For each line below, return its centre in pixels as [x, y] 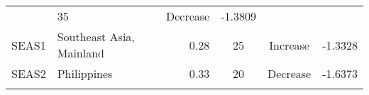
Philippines [85, 73]
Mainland [81, 53]
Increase [289, 45]
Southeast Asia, [96, 37]
